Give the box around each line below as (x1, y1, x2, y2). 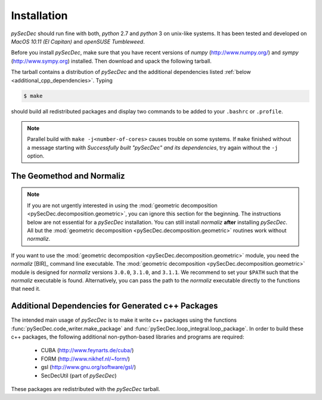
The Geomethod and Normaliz (11, 171, 125, 181)
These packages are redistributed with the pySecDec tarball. (11, 385, 160, 392)
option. (27, 152, 45, 159)
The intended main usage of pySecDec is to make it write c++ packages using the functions (11, 316, 237, 324)
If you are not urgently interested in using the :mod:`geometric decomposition (27, 202, 218, 209)
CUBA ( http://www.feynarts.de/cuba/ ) (41, 347, 134, 354)
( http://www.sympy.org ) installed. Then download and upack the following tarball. (11, 57, 212, 64)
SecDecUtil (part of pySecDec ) (41, 372, 117, 379)
